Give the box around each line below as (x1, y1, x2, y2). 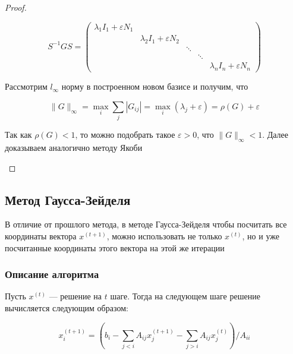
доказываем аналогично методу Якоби (5, 141, 143, 153)
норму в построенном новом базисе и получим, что (61, 80, 248, 93)
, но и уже (242, 229, 279, 242)
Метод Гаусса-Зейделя (5, 190, 131, 208)
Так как (5, 128, 32, 141)
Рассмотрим (5, 80, 48, 93)
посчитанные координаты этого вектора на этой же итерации (5, 241, 225, 254)
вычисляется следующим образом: (5, 301, 128, 314)
